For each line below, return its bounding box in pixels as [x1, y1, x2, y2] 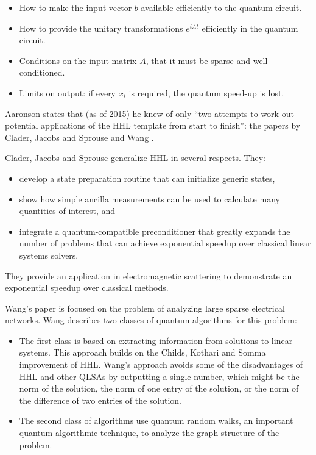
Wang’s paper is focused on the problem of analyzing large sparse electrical [5, 301, 285, 314]
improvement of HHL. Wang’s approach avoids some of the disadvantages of [19, 358, 303, 371]
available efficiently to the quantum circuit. [141, 1, 302, 13]
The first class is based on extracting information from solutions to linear [19, 334, 293, 346]
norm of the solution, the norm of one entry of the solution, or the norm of [19, 382, 299, 395]
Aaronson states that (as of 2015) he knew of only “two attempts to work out [5, 107, 294, 120]
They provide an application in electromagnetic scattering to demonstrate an [5, 269, 292, 282]
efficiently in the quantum [202, 21, 298, 34]
